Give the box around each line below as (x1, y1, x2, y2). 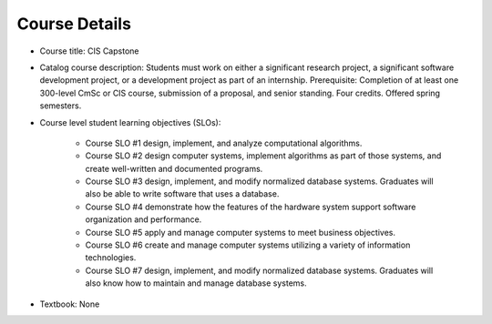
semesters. (39, 100, 82, 111)
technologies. (85, 252, 137, 263)
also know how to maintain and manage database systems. (85, 278, 307, 289)
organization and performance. (85, 214, 202, 225)
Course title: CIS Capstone (39, 46, 139, 56)
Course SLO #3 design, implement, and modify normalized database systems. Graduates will (85, 176, 434, 187)
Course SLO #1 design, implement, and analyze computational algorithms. (85, 137, 363, 148)
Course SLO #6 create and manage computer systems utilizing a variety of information (85, 239, 411, 250)
